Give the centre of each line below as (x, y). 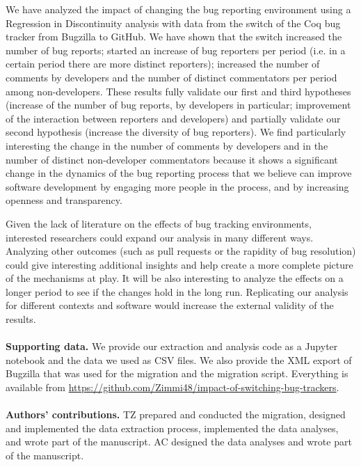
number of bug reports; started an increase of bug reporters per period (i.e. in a (176, 50)
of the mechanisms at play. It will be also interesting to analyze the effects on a (175, 278)
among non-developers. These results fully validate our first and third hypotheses (178, 91)
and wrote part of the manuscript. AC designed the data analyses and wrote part (179, 442)
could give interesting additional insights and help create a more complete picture (179, 264)
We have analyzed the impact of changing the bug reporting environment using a (178, 9)
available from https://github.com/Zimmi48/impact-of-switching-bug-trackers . (173, 387)
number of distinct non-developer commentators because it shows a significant (172, 159)
